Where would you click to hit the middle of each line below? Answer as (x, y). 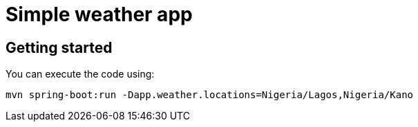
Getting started (59, 47)
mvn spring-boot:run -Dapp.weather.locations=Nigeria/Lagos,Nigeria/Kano (210, 95)
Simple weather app (99, 14)
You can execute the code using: (80, 74)
